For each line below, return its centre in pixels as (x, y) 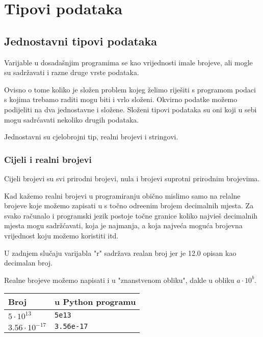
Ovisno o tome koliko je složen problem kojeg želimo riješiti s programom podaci (130, 89)
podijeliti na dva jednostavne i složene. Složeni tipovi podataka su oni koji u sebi (130, 109)
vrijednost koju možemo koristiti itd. (61, 235)
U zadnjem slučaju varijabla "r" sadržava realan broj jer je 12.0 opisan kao (120, 252)
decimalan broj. (28, 263)
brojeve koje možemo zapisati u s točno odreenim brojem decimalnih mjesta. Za (129, 206)
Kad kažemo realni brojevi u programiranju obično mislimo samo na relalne (122, 195)
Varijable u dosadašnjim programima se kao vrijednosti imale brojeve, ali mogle (128, 62)
